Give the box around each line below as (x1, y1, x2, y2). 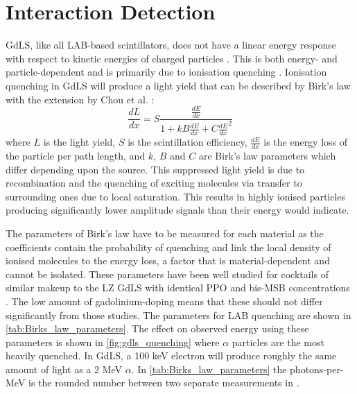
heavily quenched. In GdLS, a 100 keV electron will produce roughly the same (6, 348, 337, 363)
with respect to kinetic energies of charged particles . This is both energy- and (6, 51, 338, 65)
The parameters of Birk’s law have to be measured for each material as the (6, 225, 324, 240)
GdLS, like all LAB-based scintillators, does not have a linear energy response (6, 37, 336, 52)
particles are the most (232, 334, 324, 349)
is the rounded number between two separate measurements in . (28, 375, 299, 390)
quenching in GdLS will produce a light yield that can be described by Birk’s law (6, 78, 351, 92)
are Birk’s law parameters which (198, 148, 336, 162)
